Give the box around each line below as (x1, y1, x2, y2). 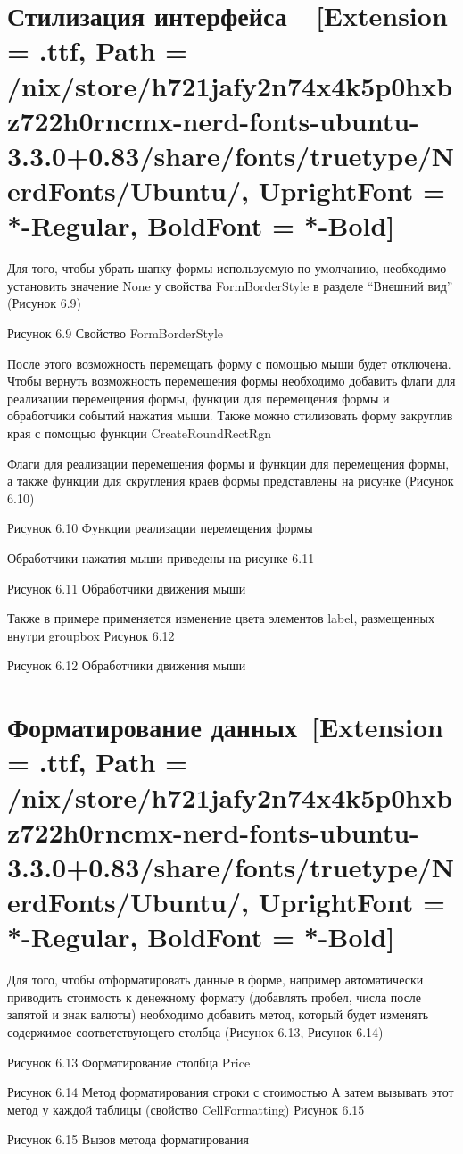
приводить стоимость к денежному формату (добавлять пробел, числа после (7, 987, 422, 1006)
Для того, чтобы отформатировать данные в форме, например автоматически (7, 970, 424, 989)
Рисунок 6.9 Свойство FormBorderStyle (7, 324, 224, 343)
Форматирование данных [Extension (7, 709, 443, 745)
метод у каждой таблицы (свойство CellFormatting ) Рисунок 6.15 (7, 1100, 365, 1118)
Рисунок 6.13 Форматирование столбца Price (7, 1052, 251, 1071)
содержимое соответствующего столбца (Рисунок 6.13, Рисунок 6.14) (7, 1022, 384, 1041)
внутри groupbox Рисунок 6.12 (7, 626, 175, 644)
